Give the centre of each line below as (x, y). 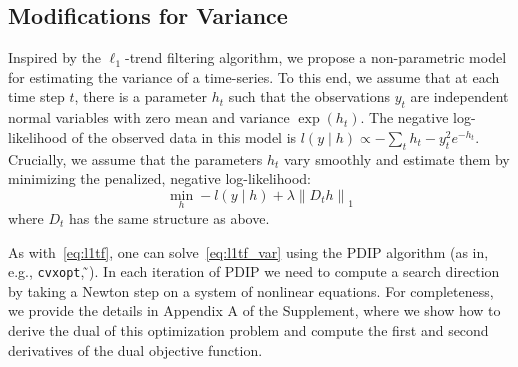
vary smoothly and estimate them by (397, 158)
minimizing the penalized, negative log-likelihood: (159, 178)
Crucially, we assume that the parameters (135, 158)
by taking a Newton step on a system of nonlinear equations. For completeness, (251, 290)
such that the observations (309, 96)
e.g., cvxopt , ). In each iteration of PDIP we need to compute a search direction (254, 271)
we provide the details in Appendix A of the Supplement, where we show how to (254, 310)
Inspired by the (55, 57)
